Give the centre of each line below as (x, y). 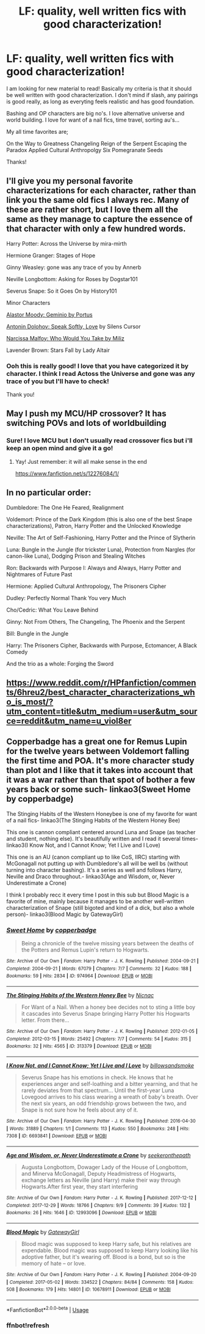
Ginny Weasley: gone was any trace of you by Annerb (74, 267)
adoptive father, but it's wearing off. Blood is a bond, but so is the (103, 1256)
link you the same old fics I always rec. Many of (98, 200)
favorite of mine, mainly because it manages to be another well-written (95, 901)
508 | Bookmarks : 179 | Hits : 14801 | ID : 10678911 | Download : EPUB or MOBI (88, 1290)
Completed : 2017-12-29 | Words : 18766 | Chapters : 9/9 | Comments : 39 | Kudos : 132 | (98, 1205)
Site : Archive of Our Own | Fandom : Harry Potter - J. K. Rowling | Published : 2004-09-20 (102, 1274)
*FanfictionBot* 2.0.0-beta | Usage (48, 1309)
